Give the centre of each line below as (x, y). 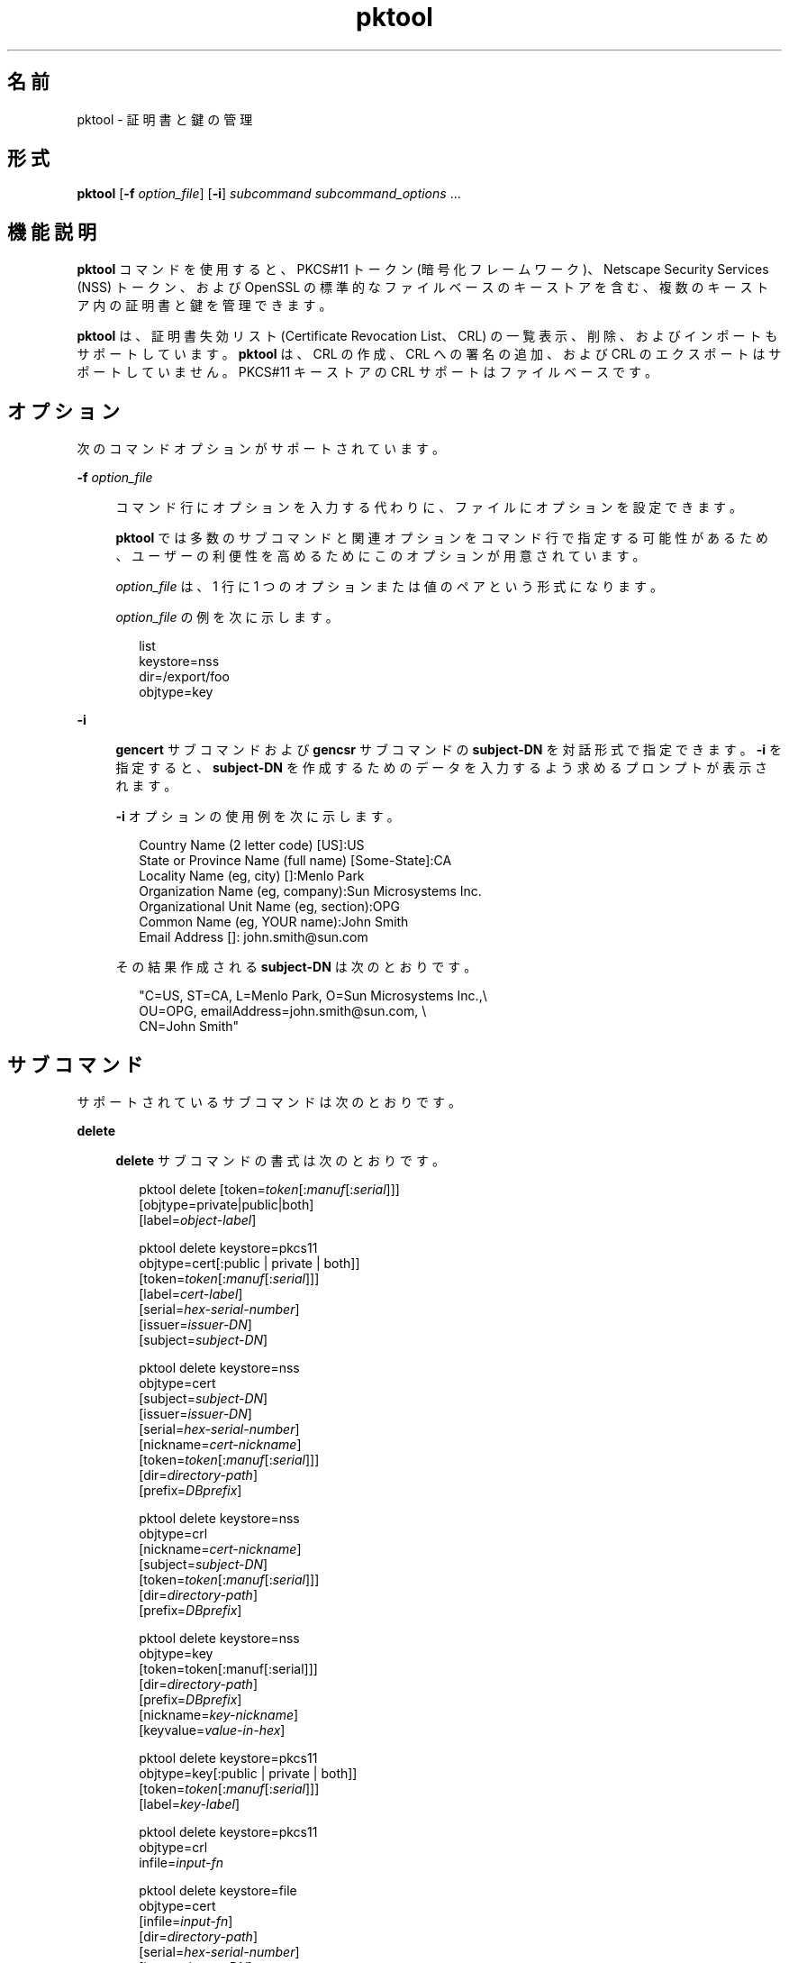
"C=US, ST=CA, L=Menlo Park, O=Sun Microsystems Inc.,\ (313, 996)
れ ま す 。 (146, 786)
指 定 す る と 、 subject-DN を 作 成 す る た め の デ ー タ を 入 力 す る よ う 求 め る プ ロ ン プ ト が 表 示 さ (442, 768)
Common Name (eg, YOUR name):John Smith (274, 922)
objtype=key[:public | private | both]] (248, 1773)
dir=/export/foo (184, 677)
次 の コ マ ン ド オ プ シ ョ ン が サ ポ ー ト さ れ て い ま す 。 (261, 449)
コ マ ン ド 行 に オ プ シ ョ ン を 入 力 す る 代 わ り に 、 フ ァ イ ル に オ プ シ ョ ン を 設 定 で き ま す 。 (429, 507)
